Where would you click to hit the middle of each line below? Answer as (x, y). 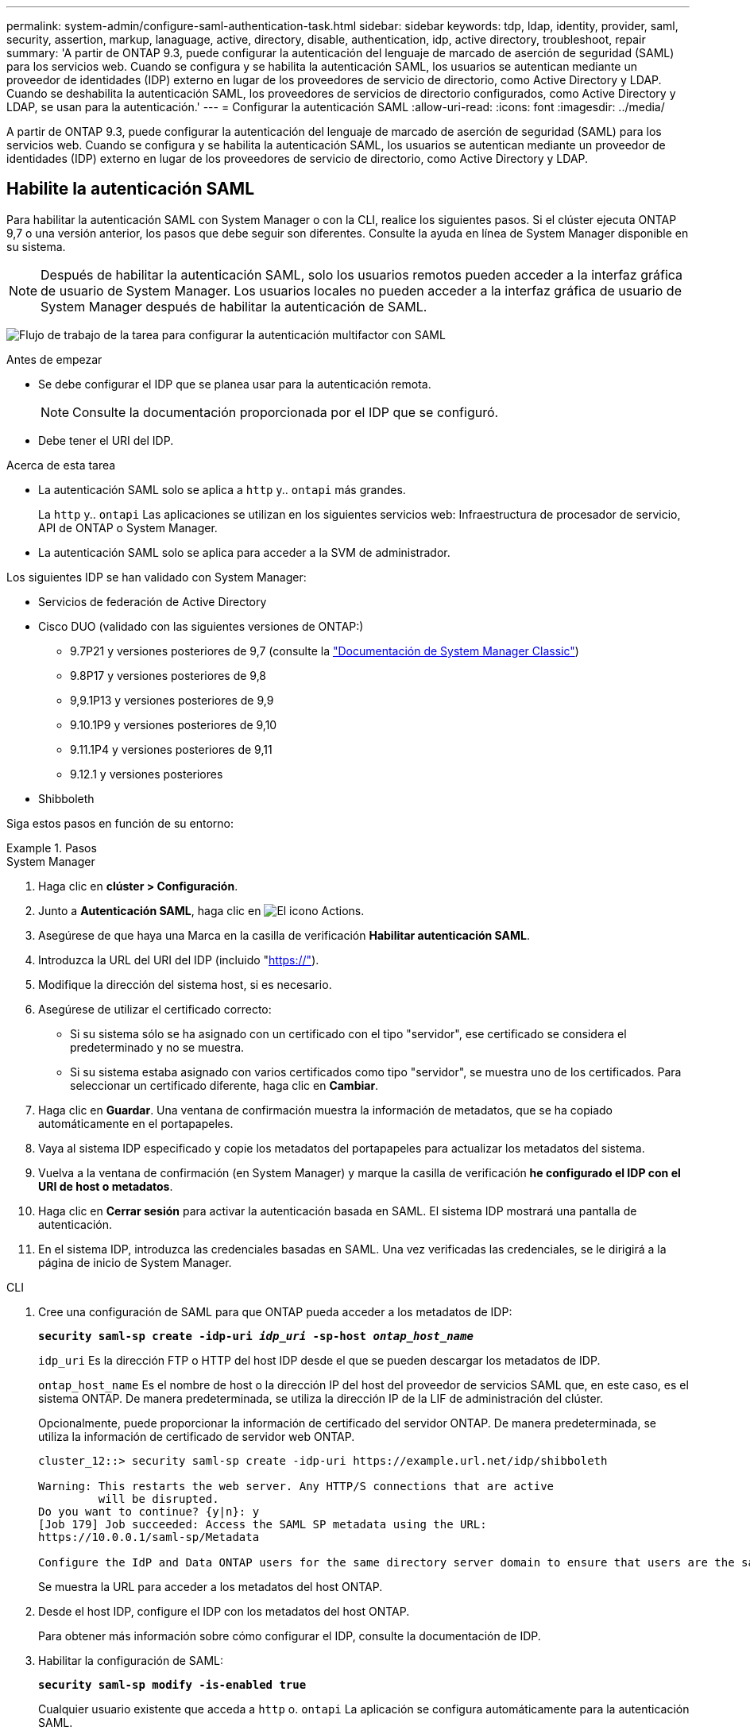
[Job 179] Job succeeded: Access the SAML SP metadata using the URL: (263, 1524)
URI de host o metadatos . (106, 1186)
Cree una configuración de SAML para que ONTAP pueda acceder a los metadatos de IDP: (275, 1311)
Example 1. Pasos (52, 848)
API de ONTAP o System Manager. (128, 527)
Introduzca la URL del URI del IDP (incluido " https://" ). (179, 960)
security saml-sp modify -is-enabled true (172, 1684)
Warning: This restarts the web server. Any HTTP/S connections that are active (296, 1486)
